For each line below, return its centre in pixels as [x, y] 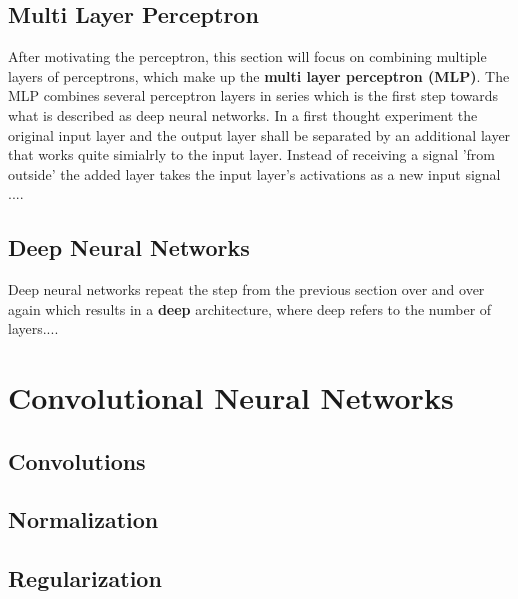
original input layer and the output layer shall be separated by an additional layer [259, 134]
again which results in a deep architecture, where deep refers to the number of [250, 308]
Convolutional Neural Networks [231, 397]
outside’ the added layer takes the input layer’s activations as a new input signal [254, 173]
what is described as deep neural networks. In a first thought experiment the [243, 114]
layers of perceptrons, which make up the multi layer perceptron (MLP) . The [259, 75]
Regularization [85, 578]
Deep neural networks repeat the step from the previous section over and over [246, 289]
